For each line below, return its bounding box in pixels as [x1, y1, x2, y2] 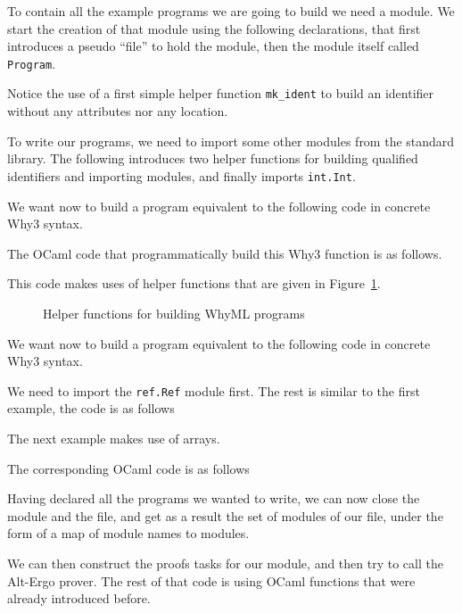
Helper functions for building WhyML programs [43, 303, 305, 322]
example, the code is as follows [7, 399, 175, 418]
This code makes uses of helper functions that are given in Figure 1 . [7, 274, 381, 293]
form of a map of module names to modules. [7, 524, 250, 543]
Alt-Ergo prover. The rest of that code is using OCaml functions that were [7, 571, 416, 590]
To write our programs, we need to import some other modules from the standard [7, 131, 455, 150]
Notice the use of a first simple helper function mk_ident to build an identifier [7, 84, 434, 103]
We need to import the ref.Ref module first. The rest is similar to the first [7, 381, 420, 400]
